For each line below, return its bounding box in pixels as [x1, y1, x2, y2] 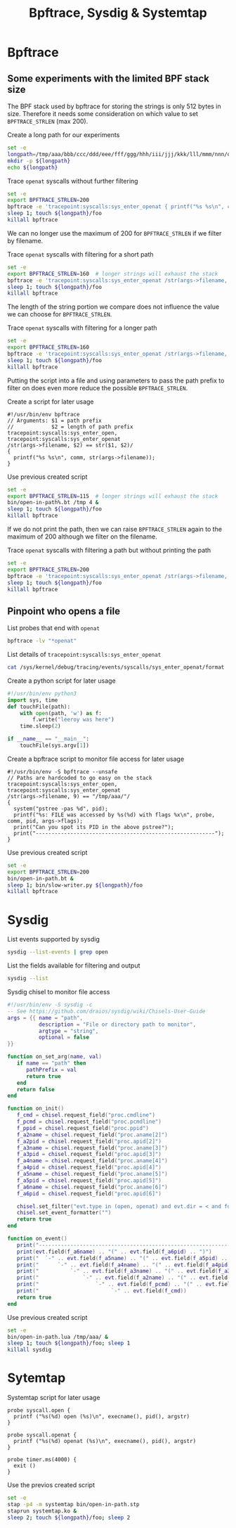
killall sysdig [7, 1347, 52, 1354]
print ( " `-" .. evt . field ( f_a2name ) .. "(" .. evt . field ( [16, 1274, 231, 1281]
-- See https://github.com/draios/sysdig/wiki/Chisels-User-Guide [7, 1008, 206, 1015]
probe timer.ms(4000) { [7, 1456, 77, 1463]
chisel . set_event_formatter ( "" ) [16, 1209, 112, 1216]
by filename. [7, 236, 44, 245]
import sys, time [7, 696, 58, 704]
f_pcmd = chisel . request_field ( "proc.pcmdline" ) [16, 1118, 162, 1125]
